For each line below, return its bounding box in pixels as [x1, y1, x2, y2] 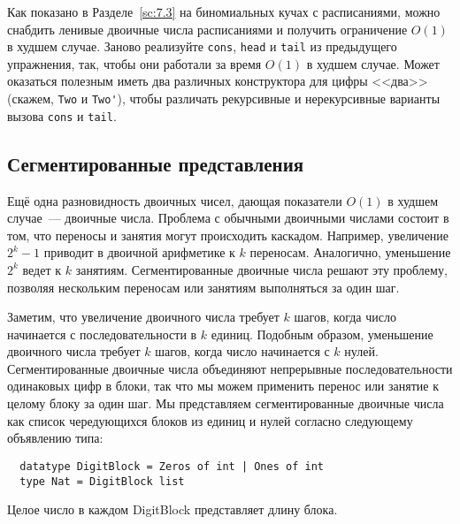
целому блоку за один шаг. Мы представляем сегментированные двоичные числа [7, 394, 444, 413]
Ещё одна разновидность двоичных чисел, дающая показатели [7, 191, 342, 209]
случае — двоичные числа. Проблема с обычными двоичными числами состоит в [7, 209, 449, 227]
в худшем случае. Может [306, 54, 440, 72]
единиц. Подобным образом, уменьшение [211, 324, 433, 343]
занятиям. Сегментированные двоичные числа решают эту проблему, [75, 260, 448, 278]
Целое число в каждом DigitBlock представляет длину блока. [7, 500, 338, 519]
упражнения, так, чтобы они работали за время [7, 54, 262, 72]
